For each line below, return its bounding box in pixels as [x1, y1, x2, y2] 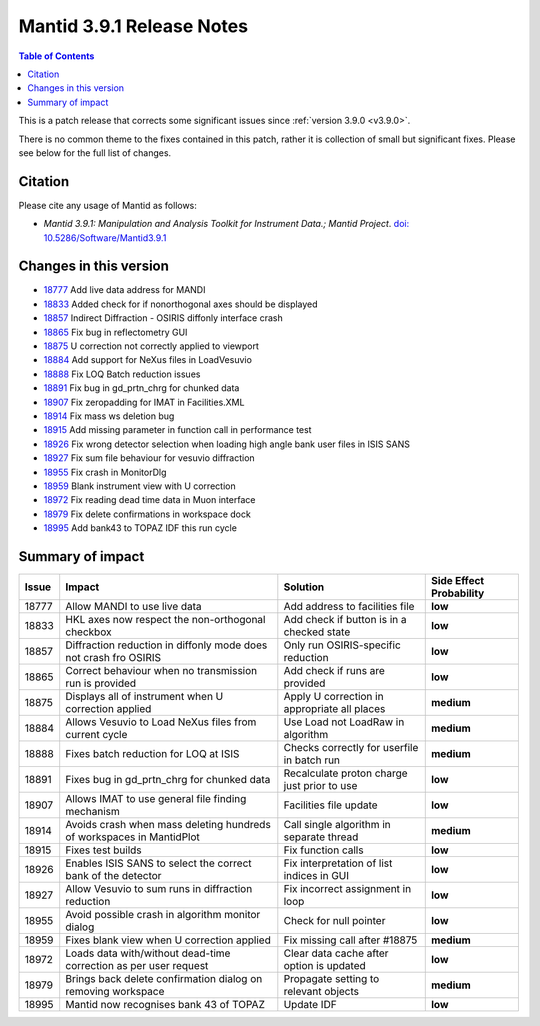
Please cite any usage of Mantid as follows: [18, 199, 197, 211]
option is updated [283, 959, 367, 973]
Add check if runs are [283, 664, 385, 678]
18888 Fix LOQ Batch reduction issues [43, 368, 201, 380]
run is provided [65, 676, 137, 690]
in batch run [283, 753, 340, 767]
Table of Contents [18, 50, 95, 62]
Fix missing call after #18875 [283, 933, 418, 947]
